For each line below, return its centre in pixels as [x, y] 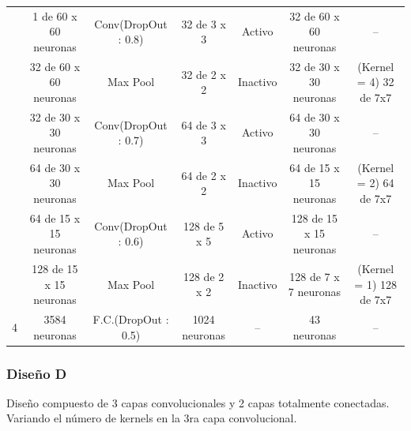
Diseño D [37, 373]
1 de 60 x [55, 15]
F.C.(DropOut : [131, 319]
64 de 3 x [204, 124]
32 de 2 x [204, 74]
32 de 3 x [204, 23]
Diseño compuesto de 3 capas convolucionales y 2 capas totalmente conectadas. [198, 402]
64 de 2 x [204, 175]
